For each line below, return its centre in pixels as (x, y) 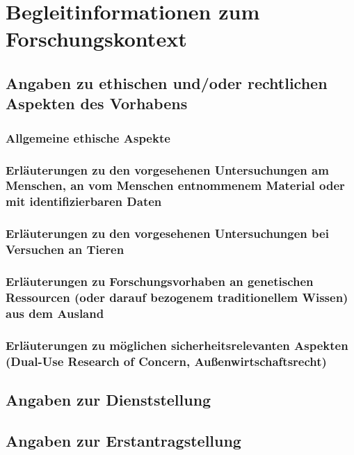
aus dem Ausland (55, 313)
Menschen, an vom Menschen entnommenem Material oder (175, 185)
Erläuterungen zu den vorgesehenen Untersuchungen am (167, 169)
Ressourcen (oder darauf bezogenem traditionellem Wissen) (177, 297)
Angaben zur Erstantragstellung (123, 440)
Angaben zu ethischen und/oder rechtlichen (167, 82)
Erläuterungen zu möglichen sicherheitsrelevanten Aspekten (177, 345)
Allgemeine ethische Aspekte (88, 137)
